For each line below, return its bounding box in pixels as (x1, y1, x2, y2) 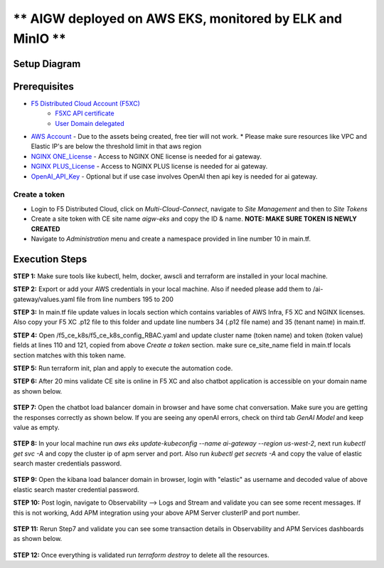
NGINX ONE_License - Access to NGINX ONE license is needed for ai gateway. (31, 152, 262, 160)
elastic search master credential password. (13, 485, 139, 494)
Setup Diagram (13, 58, 81, 70)
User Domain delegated (55, 119, 124, 127)
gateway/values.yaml (13, 295, 75, 303)
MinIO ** (13, 31, 67, 46)
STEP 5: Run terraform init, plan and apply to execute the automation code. (13, 364, 233, 372)
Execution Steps (13, 253, 87, 265)
